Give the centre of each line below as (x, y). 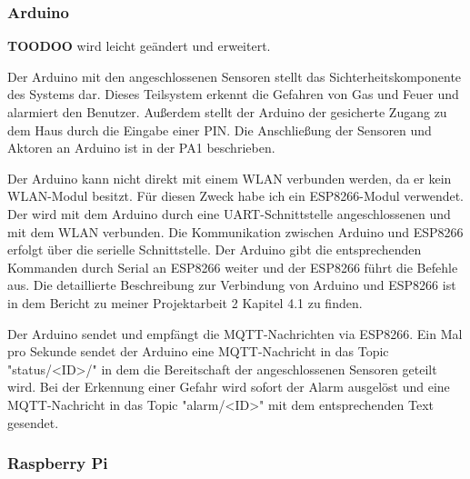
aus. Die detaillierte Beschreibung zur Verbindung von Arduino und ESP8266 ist (232, 285)
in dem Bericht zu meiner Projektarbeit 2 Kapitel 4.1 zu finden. (185, 302)
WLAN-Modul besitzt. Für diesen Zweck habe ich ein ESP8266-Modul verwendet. (236, 196)
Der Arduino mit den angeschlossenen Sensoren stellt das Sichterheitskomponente (235, 76)
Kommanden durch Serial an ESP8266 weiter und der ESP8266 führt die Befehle (233, 267)
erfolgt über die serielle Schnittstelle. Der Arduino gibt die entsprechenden (215, 249)
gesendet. (33, 422)
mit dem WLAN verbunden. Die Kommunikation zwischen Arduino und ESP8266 (235, 231)
